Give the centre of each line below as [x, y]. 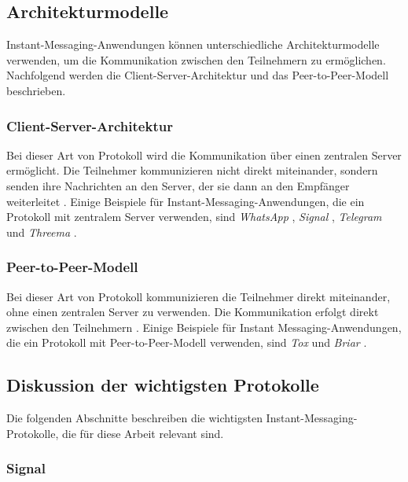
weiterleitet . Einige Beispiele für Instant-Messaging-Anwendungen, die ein [186, 201]
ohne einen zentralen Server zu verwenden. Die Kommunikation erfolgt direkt [193, 312]
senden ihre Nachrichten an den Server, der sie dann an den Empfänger [178, 185]
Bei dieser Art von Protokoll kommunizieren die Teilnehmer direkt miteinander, [198, 296]
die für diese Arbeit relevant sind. [143, 433]
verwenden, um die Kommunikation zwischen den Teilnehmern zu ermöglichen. [196, 59]
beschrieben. [36, 90]
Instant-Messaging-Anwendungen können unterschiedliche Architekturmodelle [193, 44]
